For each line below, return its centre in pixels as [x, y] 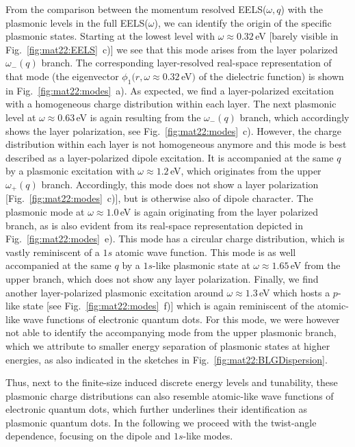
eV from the [315, 265]
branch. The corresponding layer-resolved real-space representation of [186, 63]
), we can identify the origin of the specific [243, 22]
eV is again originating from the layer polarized [219, 211]
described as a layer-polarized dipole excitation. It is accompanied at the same [170, 157]
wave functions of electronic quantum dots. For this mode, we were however [181, 319]
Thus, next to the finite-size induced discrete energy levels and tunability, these [172, 382]
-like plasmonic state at [201, 265]
